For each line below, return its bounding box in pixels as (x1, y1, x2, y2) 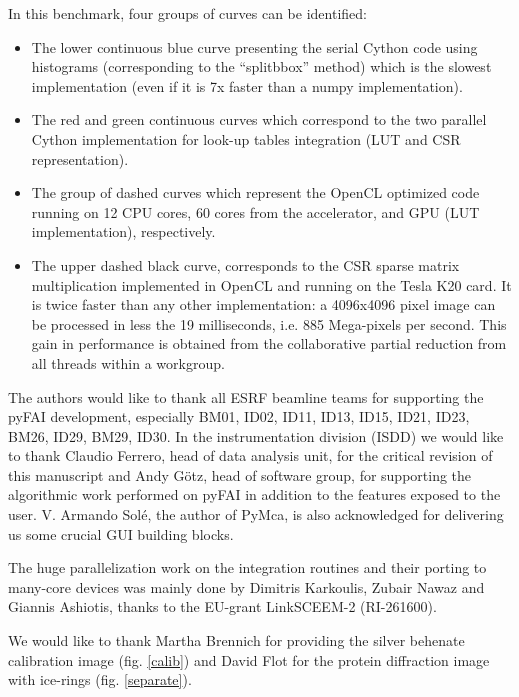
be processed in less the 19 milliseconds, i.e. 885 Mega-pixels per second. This (31, 313, 507, 334)
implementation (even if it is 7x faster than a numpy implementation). (31, 75, 463, 96)
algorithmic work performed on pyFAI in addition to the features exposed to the (8, 484, 501, 505)
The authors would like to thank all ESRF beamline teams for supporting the (8, 386, 484, 407)
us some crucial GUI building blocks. (8, 523, 234, 544)
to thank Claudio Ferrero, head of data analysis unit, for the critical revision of (8, 445, 493, 466)
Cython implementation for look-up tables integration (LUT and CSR (31, 128, 461, 149)
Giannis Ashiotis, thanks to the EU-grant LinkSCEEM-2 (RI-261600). (8, 596, 437, 617)
